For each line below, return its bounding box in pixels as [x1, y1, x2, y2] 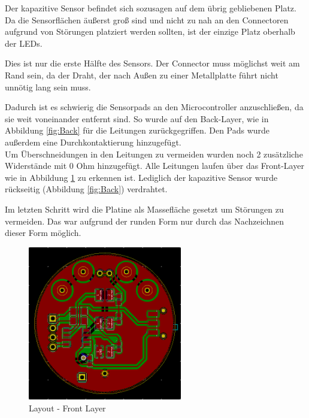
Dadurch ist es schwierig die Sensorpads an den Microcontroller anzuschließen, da [5, 101, 304, 113]
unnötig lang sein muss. [5, 80, 91, 93]
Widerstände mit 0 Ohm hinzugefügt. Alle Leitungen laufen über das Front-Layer [5, 159, 304, 172]
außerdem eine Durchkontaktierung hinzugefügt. [5, 135, 181, 148]
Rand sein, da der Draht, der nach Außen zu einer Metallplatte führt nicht [5, 68, 278, 81]
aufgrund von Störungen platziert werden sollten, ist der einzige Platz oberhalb [5, 25, 295, 38]
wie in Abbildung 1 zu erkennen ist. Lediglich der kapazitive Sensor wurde [5, 171, 278, 183]
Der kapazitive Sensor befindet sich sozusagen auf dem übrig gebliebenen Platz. [5, 2, 296, 14]
